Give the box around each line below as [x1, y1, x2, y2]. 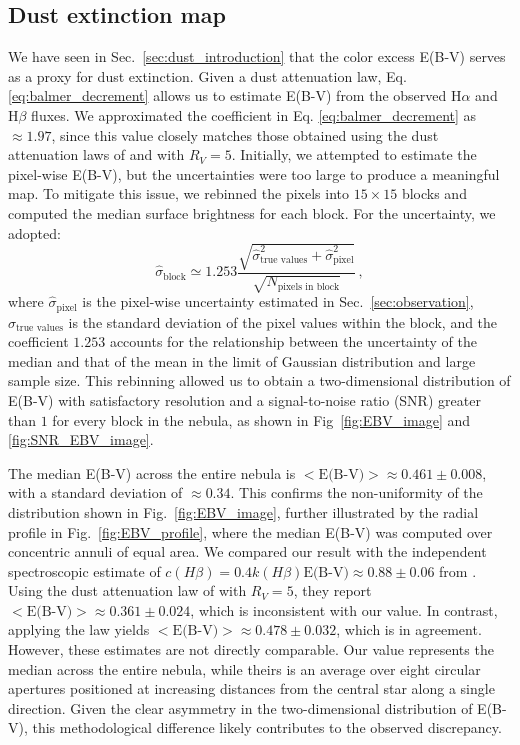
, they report [293, 580, 372, 601]
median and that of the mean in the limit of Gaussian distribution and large [8, 350, 476, 371]
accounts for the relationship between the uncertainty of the [109, 331, 477, 352]
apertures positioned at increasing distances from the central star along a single [8, 678, 495, 699]
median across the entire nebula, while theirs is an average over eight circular [8, 658, 481, 679]
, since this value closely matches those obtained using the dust [51, 124, 439, 145]
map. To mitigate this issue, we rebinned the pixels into [8, 183, 349, 204]
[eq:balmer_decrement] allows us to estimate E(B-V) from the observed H [8, 85, 462, 106]
